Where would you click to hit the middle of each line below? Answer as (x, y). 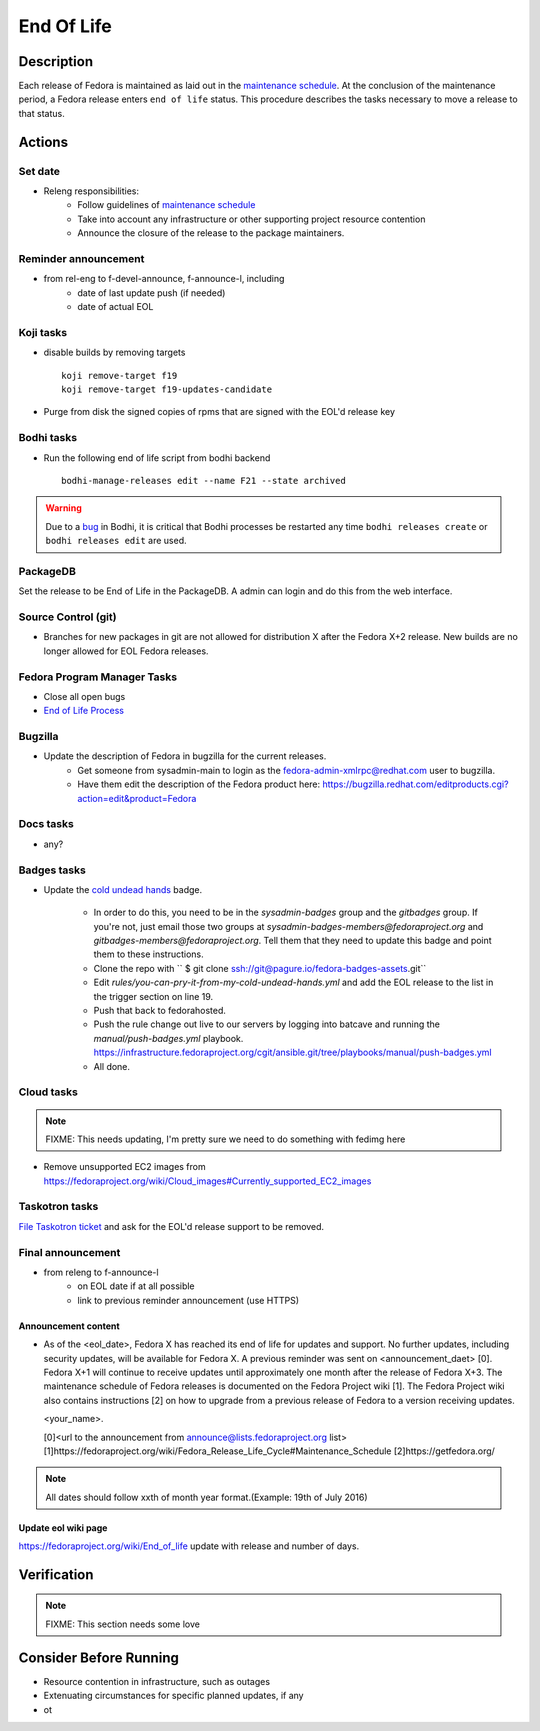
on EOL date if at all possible (136, 1286)
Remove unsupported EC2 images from (124, 1167)
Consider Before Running (98, 1657)
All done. (111, 1066)
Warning (63, 508)
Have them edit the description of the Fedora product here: (199, 784)
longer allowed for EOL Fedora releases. (126, 651)
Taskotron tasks (58, 1207)
